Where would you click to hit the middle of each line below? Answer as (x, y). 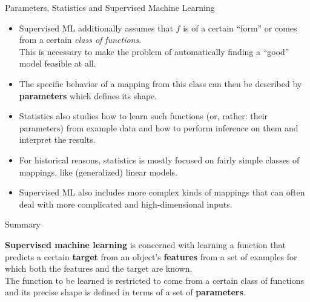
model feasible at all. (58, 63)
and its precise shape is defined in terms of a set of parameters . (125, 292)
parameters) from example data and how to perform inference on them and (159, 127)
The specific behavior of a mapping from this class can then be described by (160, 83)
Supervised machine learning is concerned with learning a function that (145, 244)
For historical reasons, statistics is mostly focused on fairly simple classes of (159, 159)
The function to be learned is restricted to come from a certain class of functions (155, 280)
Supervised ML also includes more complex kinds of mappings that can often (162, 192)
